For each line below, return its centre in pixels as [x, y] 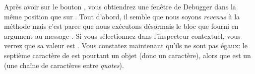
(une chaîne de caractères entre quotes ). [64, 65]
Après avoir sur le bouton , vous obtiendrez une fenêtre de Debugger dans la [120, 6]
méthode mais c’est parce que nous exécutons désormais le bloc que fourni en [121, 26]
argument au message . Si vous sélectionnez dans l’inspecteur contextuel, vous [122, 36]
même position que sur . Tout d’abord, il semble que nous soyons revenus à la [122, 16]
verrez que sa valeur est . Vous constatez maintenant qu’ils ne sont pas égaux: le [126, 45]
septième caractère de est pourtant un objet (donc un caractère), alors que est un [127, 55]
